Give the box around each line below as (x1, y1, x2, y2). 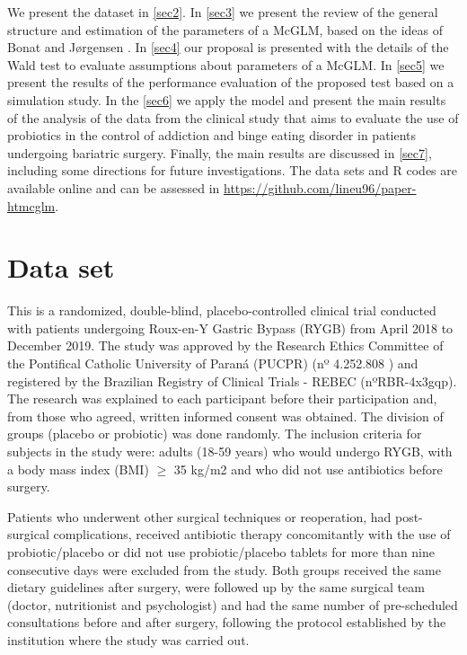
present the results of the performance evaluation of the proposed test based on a (7, 73, 454, 92)
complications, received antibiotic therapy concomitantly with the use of (53, 525, 451, 544)
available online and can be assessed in (7, 178, 220, 197)
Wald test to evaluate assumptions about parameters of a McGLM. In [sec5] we (7, 55, 445, 74)
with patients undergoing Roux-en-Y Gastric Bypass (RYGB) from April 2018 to (7, 318, 454, 337)
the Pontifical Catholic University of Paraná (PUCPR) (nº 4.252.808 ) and (7, 354, 419, 373)
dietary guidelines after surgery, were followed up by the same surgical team (7, 578, 425, 597)
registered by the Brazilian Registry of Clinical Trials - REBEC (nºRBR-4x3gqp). (7, 371, 457, 390)
